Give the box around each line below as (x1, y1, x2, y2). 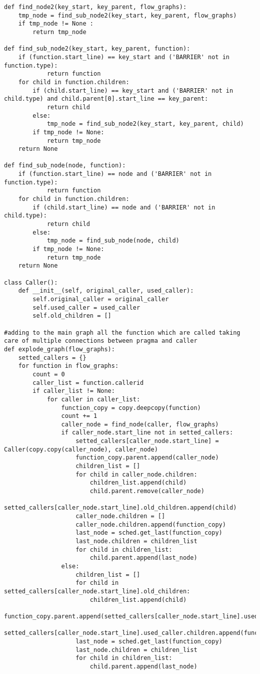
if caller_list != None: (32, 387, 115, 395)
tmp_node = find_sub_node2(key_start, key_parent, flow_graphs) (18, 12, 237, 19)
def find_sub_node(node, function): (4, 162, 126, 169)
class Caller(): (4, 279, 58, 286)
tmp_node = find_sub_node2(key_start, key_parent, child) (46, 120, 244, 128)
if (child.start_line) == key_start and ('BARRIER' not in (32, 87, 233, 94)
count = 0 (32, 370, 65, 378)
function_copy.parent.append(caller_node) (75, 454, 219, 462)
